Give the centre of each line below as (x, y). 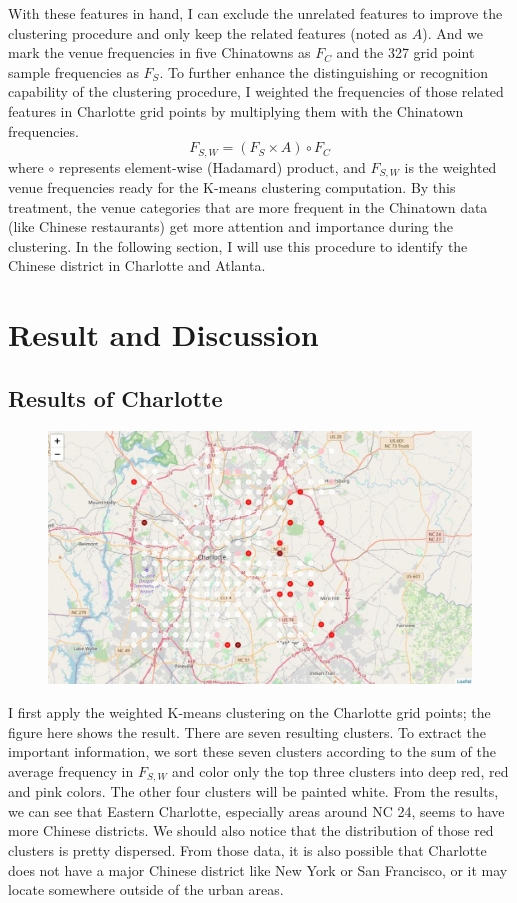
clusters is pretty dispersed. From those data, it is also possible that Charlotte (247, 850)
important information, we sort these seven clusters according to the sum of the (252, 751)
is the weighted (450, 166)
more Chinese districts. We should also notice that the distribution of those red (251, 830)
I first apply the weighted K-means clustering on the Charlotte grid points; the (249, 712)
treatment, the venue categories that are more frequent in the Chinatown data (248, 206)
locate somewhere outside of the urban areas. (146, 889)
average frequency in (71, 770)
